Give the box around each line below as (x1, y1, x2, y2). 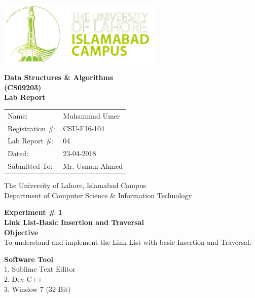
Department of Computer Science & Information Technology (4, 190, 192, 200)
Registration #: (8, 123, 56, 133)
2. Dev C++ (4, 273, 43, 284)
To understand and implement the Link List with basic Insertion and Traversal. (4, 237, 251, 247)
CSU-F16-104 (63, 123, 105, 133)
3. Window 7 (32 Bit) (4, 283, 71, 294)
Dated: (8, 148, 29, 159)
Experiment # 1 (4, 207, 62, 217)
